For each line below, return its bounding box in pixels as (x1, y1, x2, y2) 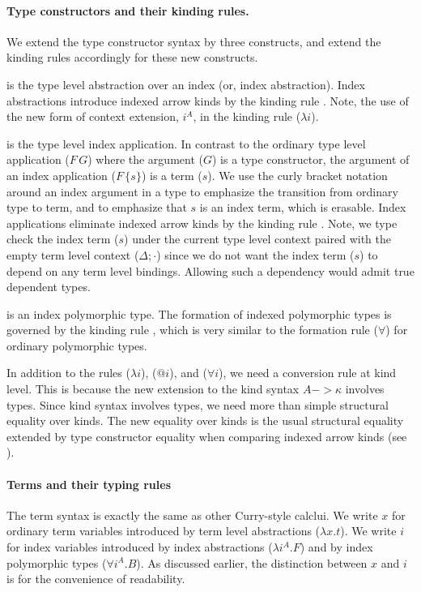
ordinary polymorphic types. (6, 337, 147, 354)
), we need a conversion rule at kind (219, 364, 397, 381)
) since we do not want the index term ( (156, 246, 355, 263)
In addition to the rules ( (6, 364, 130, 381)
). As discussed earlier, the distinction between (136, 554, 368, 571)
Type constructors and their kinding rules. (6, 2, 249, 19)
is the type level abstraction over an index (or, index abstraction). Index (6, 75, 365, 92)
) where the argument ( (87, 151, 203, 168)
